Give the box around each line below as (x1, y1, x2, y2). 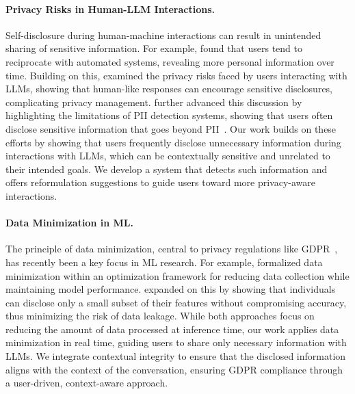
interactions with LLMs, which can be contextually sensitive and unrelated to (5, 148, 330, 163)
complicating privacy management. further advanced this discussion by (5, 94, 302, 109)
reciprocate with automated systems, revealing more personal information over (5, 54, 334, 68)
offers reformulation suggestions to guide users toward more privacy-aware (5, 175, 316, 189)
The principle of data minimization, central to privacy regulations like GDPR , (5, 241, 338, 256)
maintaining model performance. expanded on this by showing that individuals (5, 282, 336, 296)
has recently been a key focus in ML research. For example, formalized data (5, 254, 323, 269)
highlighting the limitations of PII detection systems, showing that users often (5, 108, 333, 122)
